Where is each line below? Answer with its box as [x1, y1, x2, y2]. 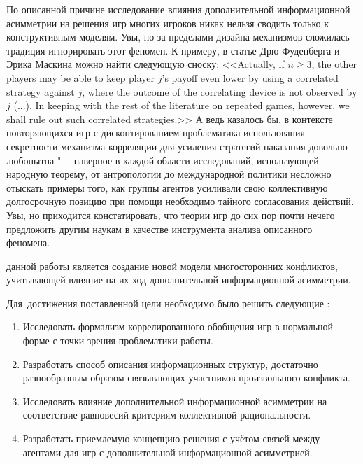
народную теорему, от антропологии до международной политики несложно [6, 167, 332, 181]
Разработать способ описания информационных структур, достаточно [22, 356, 318, 371]
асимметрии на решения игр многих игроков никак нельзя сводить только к [6, 15, 329, 30]
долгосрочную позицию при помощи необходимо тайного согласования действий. [6, 194, 354, 209]
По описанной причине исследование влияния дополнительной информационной [6, 2, 350, 16]
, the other [311, 57, 357, 71]
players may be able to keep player [6, 70, 155, 85]
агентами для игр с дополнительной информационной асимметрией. [22, 444, 313, 459]
